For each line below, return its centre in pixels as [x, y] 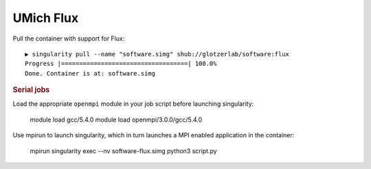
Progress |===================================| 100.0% [121, 64]
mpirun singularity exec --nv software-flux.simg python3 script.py [123, 150]
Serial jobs [31, 90]
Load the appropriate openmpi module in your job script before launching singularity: [133, 104]
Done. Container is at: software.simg [90, 73]
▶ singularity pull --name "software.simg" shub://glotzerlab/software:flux [157, 54]
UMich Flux [46, 18]
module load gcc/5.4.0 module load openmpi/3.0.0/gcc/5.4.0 [116, 120]
